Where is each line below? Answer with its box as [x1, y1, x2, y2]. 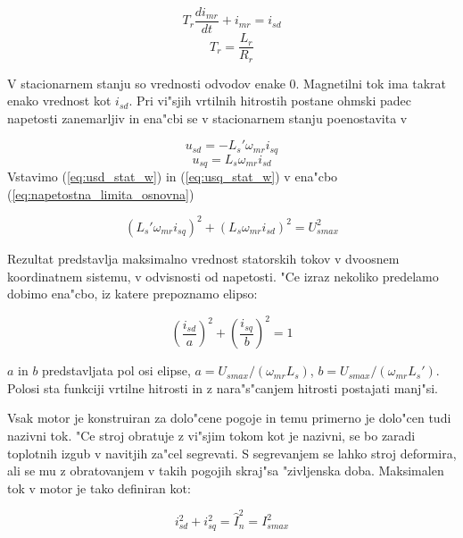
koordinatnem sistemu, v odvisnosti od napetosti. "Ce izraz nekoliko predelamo [7, 266, 439, 285]
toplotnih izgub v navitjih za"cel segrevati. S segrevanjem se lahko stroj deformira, [7, 443, 457, 462]
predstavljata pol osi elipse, [42, 361, 191, 380]
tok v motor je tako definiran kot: [7, 478, 191, 497]
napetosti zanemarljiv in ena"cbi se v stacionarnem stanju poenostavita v [7, 108, 408, 127]
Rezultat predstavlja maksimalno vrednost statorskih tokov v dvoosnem [7, 248, 400, 267]
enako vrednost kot [7, 91, 112, 110]
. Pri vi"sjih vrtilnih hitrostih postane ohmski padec [128, 91, 412, 110]
